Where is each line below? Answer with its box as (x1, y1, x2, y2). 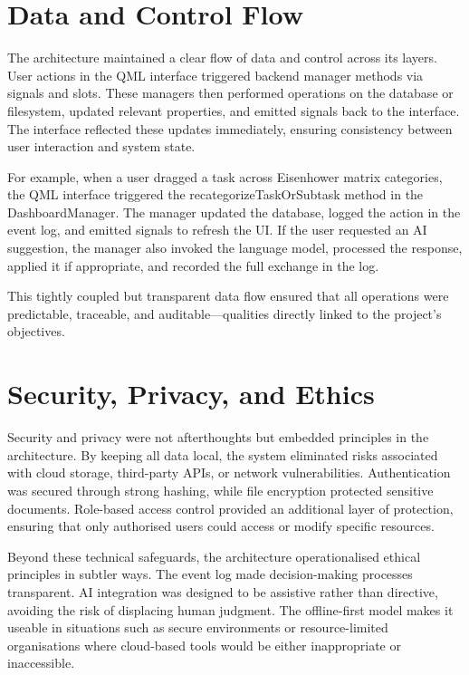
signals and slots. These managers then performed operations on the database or (7, 83, 454, 102)
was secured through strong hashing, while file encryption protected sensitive (7, 480, 434, 499)
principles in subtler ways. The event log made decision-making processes (7, 564, 413, 583)
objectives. (7, 322, 65, 341)
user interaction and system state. (7, 137, 196, 156)
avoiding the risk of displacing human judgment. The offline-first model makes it (7, 600, 454, 619)
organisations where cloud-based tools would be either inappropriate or (7, 635, 401, 654)
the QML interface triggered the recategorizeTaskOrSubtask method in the (7, 185, 424, 204)
